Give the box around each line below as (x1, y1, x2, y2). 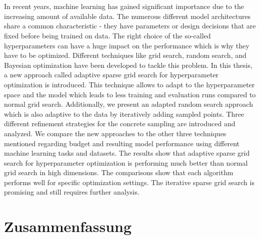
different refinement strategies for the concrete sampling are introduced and (4, 118, 235, 129)
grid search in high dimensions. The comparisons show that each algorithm (4, 167, 233, 178)
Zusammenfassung (4, 216, 132, 237)
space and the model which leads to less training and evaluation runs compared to (4, 89, 256, 99)
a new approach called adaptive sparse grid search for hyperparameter (4, 69, 219, 80)
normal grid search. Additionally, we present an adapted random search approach (4, 99, 253, 109)
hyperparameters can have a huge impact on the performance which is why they (4, 40, 249, 50)
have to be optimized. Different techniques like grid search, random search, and (4, 50, 246, 60)
